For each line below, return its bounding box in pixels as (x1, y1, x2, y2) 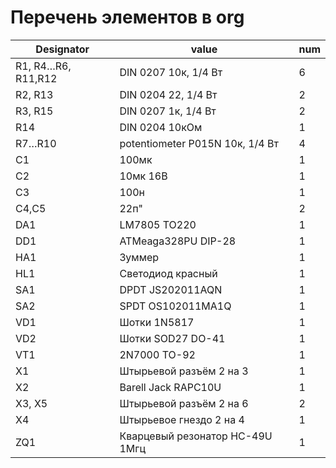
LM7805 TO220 (119, 217, 197, 231)
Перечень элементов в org (10, 6, 245, 29)
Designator (35, 42, 90, 56)
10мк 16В (119, 169, 168, 183)
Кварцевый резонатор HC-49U (119, 429, 273, 443)
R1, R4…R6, (15, 59, 72, 73)
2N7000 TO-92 (119, 347, 196, 361)
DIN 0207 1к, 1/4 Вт (119, 104, 217, 118)
